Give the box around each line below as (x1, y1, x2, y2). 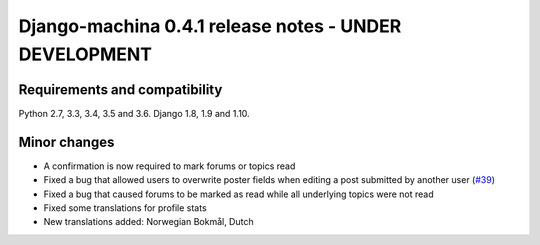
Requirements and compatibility (18, 81, 223, 98)
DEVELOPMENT (18, 43, 153, 65)
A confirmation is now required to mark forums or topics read (43, 160, 296, 172)
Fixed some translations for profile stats (43, 201, 207, 214)
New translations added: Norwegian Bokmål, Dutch (43, 216, 254, 228)
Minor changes (18, 133, 115, 150)
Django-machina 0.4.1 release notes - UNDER (18, 15, 402, 37)
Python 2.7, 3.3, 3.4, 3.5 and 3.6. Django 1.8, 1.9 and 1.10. (18, 107, 250, 119)
